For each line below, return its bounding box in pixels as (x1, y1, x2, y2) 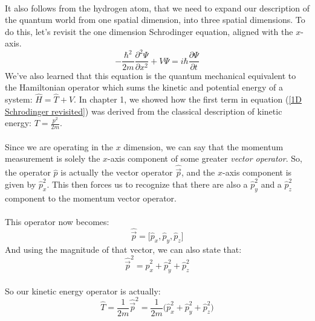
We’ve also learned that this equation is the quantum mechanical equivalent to (5, 69, 296, 81)
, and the (181, 166, 215, 179)
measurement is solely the (5, 152, 100, 165)
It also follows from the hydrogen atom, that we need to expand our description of (5, 1, 310, 14)
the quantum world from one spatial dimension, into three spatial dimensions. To (5, 13, 305, 26)
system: (5, 92, 33, 105)
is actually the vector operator (60, 166, 173, 179)
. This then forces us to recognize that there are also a (47, 177, 248, 190)
